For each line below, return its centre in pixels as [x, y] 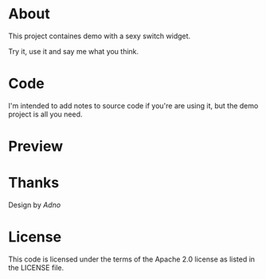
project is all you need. [45, 114]
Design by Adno [35, 205]
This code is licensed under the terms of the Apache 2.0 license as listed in [132, 259]
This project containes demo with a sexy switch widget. [100, 36]
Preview [36, 146]
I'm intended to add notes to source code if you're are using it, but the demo [133, 105]
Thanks [34, 183]
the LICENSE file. [36, 267]
